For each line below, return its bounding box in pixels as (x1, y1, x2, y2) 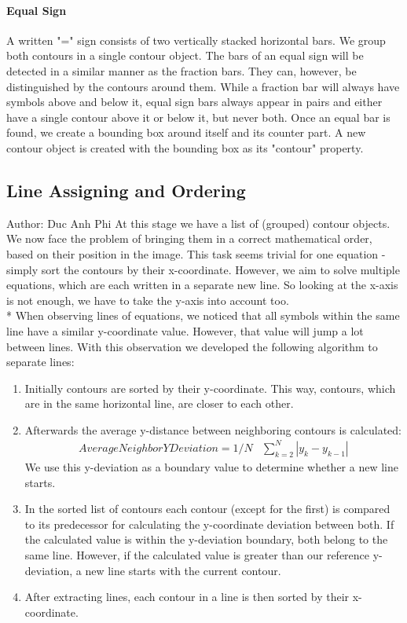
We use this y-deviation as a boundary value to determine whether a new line (24, 459, 398, 475)
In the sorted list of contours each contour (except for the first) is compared (24, 500, 390, 517)
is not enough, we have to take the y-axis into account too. (6, 291, 289, 308)
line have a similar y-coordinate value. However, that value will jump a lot (6, 322, 364, 339)
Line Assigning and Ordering (6, 178, 246, 202)
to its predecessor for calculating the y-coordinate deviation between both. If (24, 515, 394, 532)
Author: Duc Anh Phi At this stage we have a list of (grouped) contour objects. (6, 214, 390, 231)
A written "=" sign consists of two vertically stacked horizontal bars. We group (6, 31, 386, 48)
